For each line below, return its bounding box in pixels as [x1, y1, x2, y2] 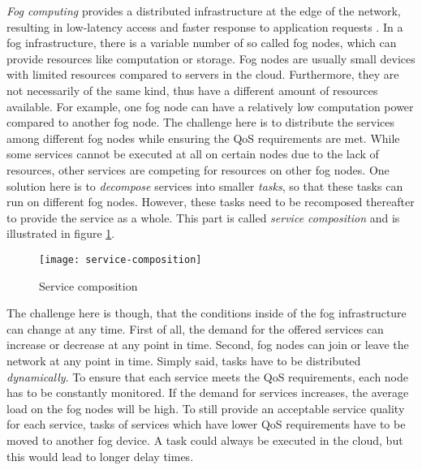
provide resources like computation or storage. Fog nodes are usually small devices [6, 50, 416, 67]
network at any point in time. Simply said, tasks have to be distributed [6, 351, 361, 369]
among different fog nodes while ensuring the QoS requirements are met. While [6, 129, 400, 146]
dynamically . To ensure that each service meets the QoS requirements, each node [6, 368, 409, 385]
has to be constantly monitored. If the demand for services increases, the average [6, 384, 409, 401]
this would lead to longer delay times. [6, 447, 194, 464]
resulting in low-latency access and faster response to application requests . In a [6, 18, 403, 35]
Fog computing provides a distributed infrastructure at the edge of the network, [6, 2, 401, 19]
